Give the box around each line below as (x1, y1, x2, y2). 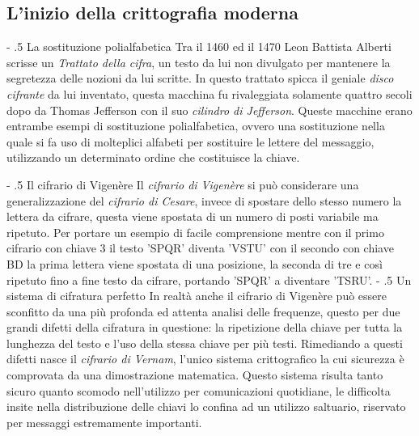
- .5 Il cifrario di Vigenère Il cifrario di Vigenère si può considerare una (6, 176, 359, 193)
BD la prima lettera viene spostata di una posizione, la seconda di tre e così (6, 255, 383, 272)
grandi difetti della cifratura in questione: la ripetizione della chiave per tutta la (6, 319, 403, 336)
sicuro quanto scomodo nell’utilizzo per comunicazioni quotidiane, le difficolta (6, 382, 391, 399)
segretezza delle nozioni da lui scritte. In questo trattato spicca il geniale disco (6, 70, 394, 87)
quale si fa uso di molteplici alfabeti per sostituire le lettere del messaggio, (6, 133, 375, 150)
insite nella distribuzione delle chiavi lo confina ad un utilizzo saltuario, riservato (6, 398, 406, 415)
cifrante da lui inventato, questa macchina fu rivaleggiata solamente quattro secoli (6, 85, 413, 102)
